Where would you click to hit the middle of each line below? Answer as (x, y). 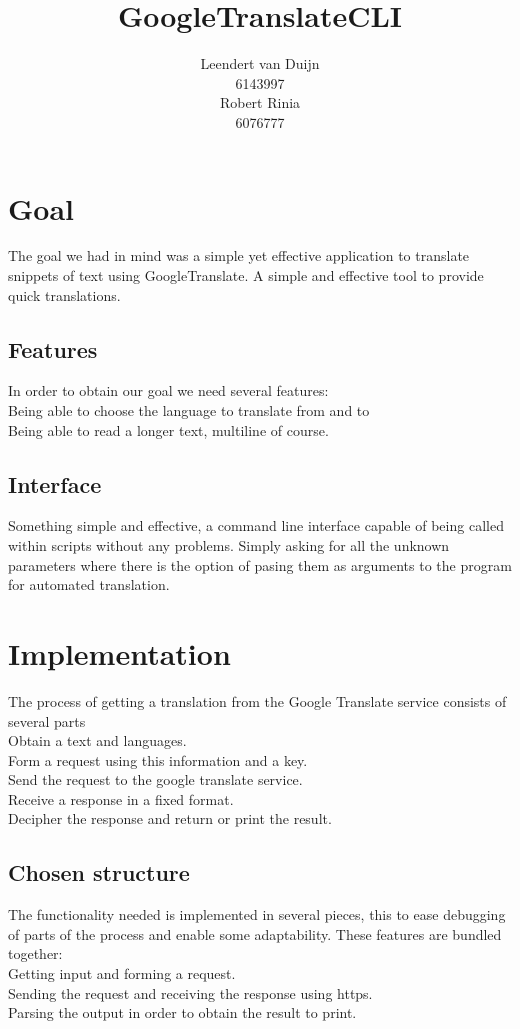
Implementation (119, 652)
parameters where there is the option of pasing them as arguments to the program (260, 564)
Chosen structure (99, 872)
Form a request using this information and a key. (158, 759)
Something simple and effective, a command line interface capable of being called (256, 525)
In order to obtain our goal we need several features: (168, 390)
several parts (47, 720)
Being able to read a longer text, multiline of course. (168, 429)
